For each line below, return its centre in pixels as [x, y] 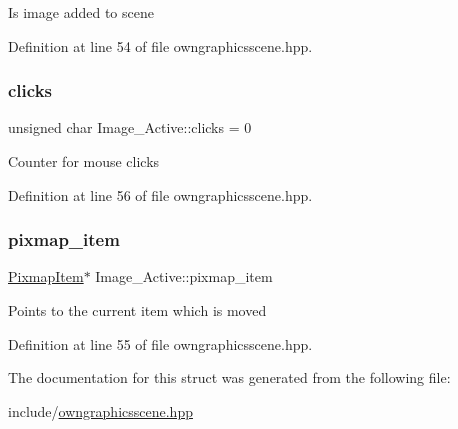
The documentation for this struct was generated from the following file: [229, 377]
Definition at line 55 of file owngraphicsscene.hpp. [160, 343]
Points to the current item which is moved [137, 310]
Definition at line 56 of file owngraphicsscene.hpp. [160, 194]
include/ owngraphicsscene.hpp [100, 410]
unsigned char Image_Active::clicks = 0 [130, 127]
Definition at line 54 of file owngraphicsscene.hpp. [160, 45]
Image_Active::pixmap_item [184, 276]
